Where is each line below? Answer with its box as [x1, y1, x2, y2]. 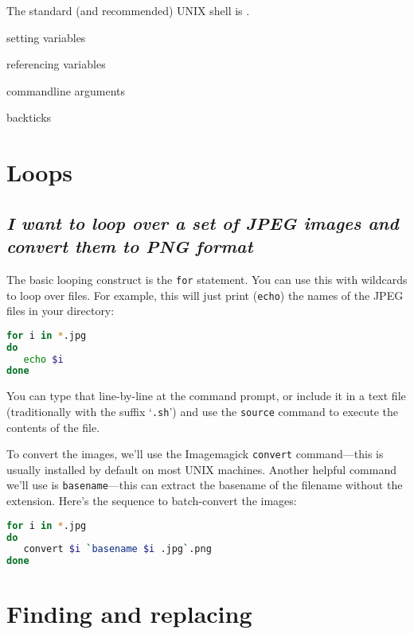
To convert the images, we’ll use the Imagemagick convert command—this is [6, 445, 384, 462]
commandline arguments [6, 82, 126, 99]
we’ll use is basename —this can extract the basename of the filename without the [6, 476, 403, 493]
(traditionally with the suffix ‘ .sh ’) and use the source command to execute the [6, 403, 399, 419]
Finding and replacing [6, 597, 252, 630]
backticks [6, 109, 52, 126]
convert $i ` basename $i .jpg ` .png [23, 543, 212, 555]
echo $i [23, 353, 64, 365]
